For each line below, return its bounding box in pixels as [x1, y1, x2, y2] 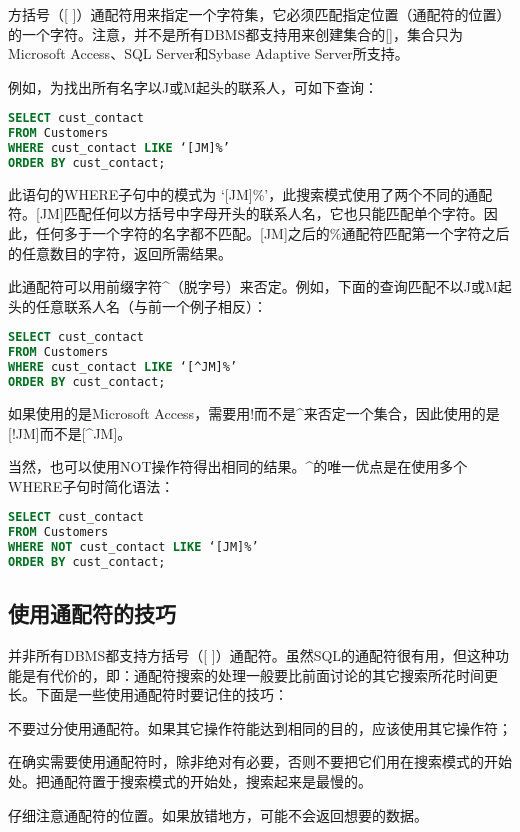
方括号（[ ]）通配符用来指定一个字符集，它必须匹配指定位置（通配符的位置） [8, 4, 511, 24]
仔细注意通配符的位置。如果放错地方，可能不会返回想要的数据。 [8, 804, 428, 825]
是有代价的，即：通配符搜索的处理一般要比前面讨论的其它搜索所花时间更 [21, 664, 498, 685]
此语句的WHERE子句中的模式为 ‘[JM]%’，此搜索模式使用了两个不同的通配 [8, 183, 493, 204]
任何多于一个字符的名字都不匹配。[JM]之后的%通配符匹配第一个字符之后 [35, 223, 510, 244]
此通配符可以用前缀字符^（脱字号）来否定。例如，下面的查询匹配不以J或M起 [8, 276, 512, 297]
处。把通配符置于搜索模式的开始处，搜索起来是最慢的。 [8, 770, 372, 791]
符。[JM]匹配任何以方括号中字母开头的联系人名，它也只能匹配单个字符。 [8, 203, 484, 224]
